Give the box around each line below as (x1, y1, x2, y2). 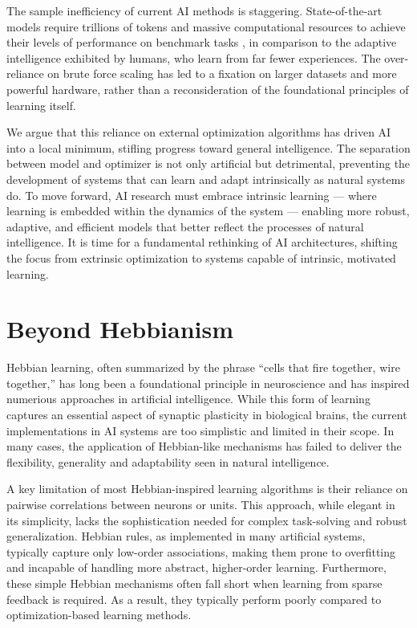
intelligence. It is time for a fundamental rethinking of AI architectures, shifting (6, 234, 398, 251)
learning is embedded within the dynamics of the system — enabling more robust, (6, 202, 410, 219)
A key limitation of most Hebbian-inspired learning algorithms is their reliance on (6, 480, 408, 497)
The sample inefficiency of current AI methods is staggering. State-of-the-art (6, 2, 383, 18)
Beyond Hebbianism (6, 312, 234, 345)
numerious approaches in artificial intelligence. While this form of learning (6, 390, 370, 407)
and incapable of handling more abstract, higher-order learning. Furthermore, (6, 559, 387, 576)
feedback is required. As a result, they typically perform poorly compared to (6, 590, 382, 607)
